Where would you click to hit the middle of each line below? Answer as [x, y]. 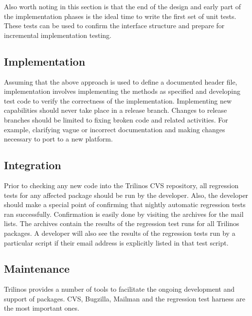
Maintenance [37, 269]
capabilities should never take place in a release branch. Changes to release [116, 110]
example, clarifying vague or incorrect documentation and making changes [115, 129]
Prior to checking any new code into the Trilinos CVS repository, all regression [121, 185]
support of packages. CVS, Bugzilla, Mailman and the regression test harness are [125, 298]
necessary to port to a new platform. [58, 139]
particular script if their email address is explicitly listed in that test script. [116, 242]
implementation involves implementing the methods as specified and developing [122, 91]
